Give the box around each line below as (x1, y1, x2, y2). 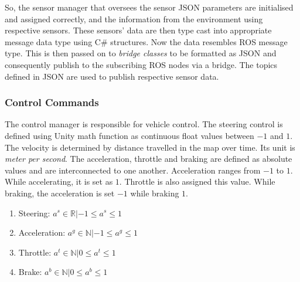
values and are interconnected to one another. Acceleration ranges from (5, 164, 261, 176)
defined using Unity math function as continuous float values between (5, 129, 254, 141)
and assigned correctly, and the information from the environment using (5, 12, 263, 25)
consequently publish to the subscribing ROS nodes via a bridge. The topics (5, 58, 278, 70)
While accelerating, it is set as (5, 175, 113, 188)
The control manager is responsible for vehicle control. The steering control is (5, 118, 283, 130)
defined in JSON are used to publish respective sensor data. (5, 70, 219, 82)
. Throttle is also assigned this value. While (119, 175, 275, 188)
